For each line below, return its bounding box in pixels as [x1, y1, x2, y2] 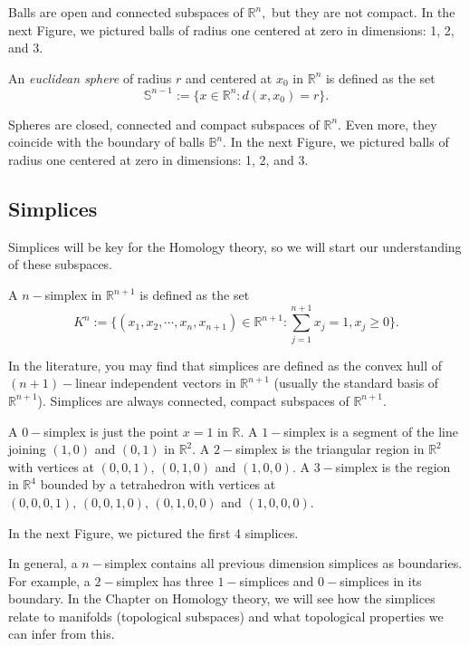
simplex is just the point [43, 421, 179, 440]
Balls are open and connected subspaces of [8, 3, 244, 21]
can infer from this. [8, 624, 115, 643]
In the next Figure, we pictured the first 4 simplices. [8, 523, 299, 542]
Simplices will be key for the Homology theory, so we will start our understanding [8, 236, 462, 256]
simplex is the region [335, 457, 451, 476]
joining [8, 439, 46, 458]
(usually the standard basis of [273, 373, 439, 392]
